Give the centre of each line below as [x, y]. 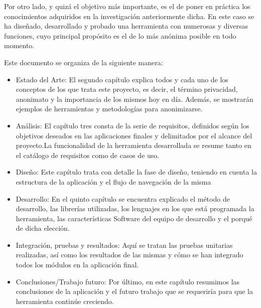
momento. [19, 45]
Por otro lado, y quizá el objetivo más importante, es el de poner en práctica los [127, 6]
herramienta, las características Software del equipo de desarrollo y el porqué [134, 218]
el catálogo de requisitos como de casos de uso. [88, 155]
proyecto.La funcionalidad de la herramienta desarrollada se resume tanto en [134, 145]
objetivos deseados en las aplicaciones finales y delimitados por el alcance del [134, 135]
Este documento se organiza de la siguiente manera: [84, 62]
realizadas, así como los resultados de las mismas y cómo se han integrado [129, 255]
